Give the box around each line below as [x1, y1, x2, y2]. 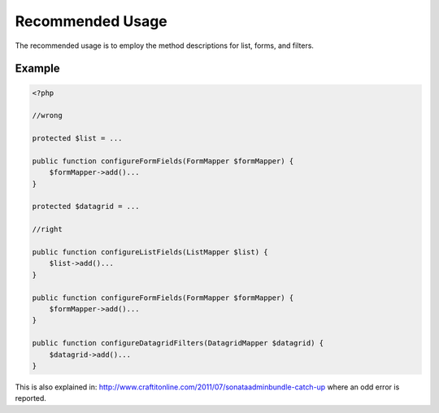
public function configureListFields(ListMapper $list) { [32, 248, 268, 257]
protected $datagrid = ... [32, 202, 140, 211]
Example [15, 62, 60, 76]
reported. [15, 393, 46, 403]
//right [32, 224, 63, 234]
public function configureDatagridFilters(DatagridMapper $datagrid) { [32, 338, 324, 348]
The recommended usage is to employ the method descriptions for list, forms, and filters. [15, 41, 315, 50]
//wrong [32, 111, 63, 120]
